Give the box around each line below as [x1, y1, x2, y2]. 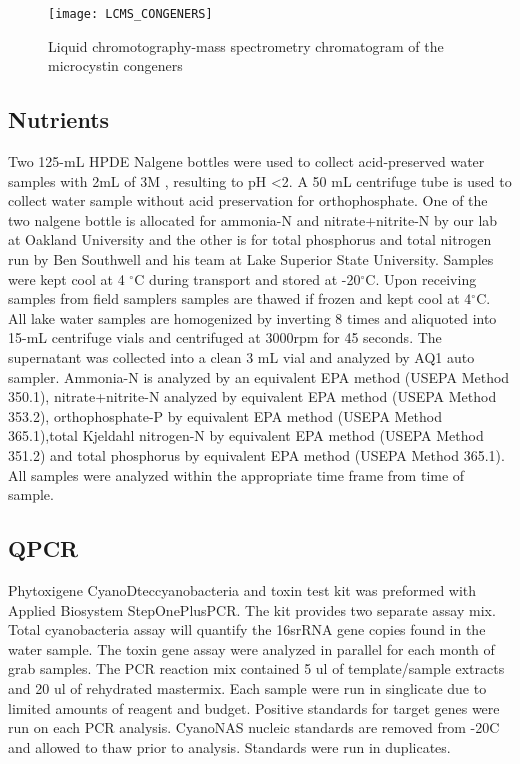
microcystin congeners [48, 55, 183, 76]
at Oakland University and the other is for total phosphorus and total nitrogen [8, 229, 492, 250]
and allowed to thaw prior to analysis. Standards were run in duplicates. [8, 736, 451, 757]
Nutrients [8, 104, 110, 135]
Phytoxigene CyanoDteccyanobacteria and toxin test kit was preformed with [8, 579, 477, 600]
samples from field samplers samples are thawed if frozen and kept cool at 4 [8, 288, 472, 309]
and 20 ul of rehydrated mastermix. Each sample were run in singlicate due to [8, 677, 487, 698]
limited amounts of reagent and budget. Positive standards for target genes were [8, 697, 500, 718]
